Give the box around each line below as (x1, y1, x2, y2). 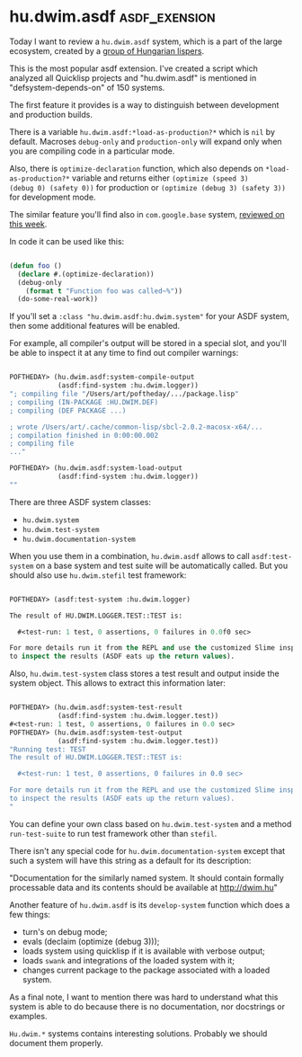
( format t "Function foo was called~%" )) (25, 286, 182, 296)
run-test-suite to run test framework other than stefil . (9, 828, 218, 839)
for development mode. (9, 191, 96, 202)
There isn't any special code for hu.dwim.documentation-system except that (9, 845, 286, 856)
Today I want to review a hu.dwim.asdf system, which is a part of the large (9, 36, 283, 47)
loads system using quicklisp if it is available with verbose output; (22, 946, 265, 956)
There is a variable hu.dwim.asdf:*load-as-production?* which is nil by (9, 126, 276, 137)
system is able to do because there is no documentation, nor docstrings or (9, 1000, 286, 1012)
